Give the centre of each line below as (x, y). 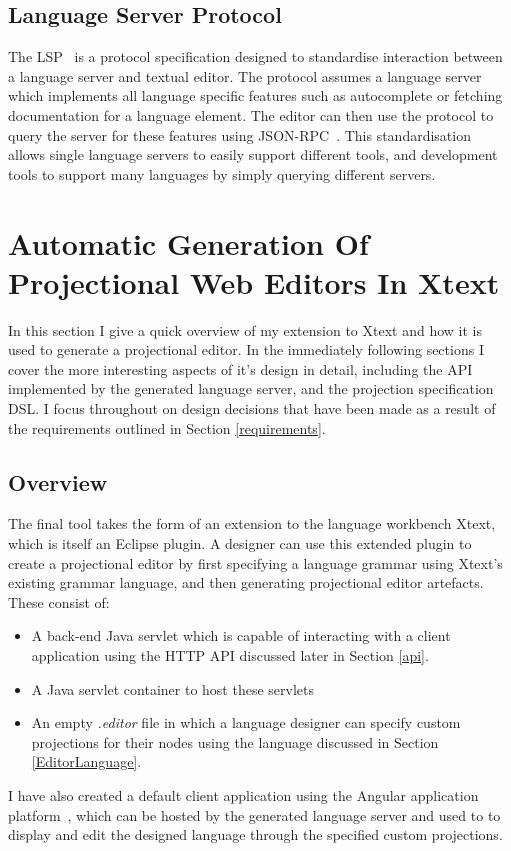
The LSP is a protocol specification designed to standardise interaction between (255, 56)
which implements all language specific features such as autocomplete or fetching (255, 95)
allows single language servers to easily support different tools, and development (253, 154)
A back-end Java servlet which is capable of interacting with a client (241, 635)
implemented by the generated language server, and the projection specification (251, 388)
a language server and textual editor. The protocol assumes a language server (245, 75)
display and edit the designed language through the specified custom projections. (255, 834)
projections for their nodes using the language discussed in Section (235, 741)
